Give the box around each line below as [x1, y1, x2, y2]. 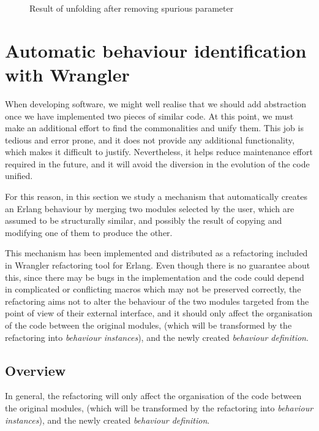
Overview [5, 360, 66, 380]
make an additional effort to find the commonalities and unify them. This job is [5, 121, 304, 134]
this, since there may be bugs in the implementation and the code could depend [5, 270, 304, 283]
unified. [5, 169, 33, 182]
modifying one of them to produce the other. [5, 226, 173, 238]
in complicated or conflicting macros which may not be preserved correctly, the [5, 283, 301, 296]
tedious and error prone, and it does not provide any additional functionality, [5, 133, 295, 146]
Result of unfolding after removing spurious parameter [29, 2, 234, 14]
